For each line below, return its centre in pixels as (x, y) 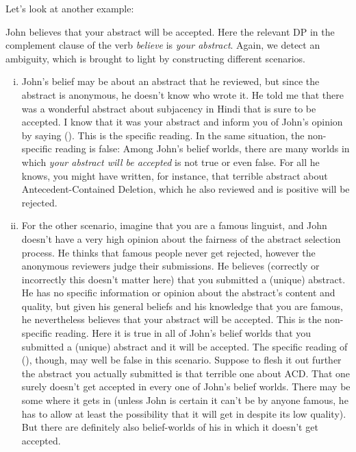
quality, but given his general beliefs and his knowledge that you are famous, (182, 306)
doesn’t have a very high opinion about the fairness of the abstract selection (181, 238)
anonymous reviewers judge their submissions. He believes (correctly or (170, 266)
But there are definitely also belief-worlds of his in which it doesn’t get (170, 427)
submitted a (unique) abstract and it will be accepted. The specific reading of (185, 346)
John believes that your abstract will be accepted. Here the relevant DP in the (170, 31)
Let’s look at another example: (70, 8)
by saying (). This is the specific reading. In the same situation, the (163, 135)
